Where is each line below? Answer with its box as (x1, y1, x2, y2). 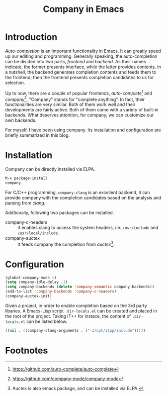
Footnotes (5, 345, 48, 356)
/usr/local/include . (17, 230, 59, 236)
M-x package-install (5, 176, 48, 181)
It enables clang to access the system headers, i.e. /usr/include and (17, 224, 159, 230)
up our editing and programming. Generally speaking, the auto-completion (5, 53, 158, 59)
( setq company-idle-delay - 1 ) (5, 280, 68, 285)
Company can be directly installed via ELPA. (5, 166, 95, 172)
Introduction (5, 31, 58, 43)
